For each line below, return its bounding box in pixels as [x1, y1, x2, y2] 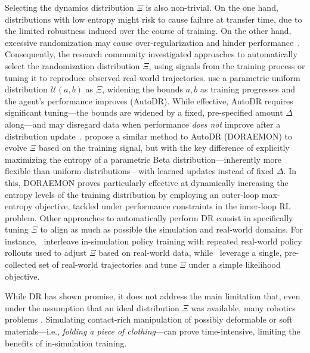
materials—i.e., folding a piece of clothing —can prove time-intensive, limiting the [5, 325, 300, 337]
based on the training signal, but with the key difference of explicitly [39, 141, 290, 154]
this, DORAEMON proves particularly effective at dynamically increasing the [5, 176, 289, 188]
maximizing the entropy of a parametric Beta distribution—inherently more [5, 153, 282, 165]
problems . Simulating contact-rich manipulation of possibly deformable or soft [5, 313, 293, 326]
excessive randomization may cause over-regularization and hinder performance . [5, 36, 300, 48]
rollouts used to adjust [5, 246, 87, 259]
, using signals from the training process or [148, 59, 305, 72]
